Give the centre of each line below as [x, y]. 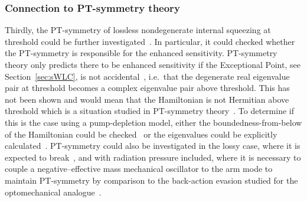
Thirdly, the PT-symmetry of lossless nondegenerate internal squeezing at [138, 30]
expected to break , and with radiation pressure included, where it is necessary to [153, 157]
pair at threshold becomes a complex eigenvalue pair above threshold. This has [147, 88]
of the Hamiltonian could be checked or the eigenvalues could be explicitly [141, 134]
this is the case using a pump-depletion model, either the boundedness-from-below [153, 122]
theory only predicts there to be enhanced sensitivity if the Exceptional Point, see [153, 64]
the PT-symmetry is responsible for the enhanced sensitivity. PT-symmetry [141, 53]
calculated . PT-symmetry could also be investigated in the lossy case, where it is [153, 146]
